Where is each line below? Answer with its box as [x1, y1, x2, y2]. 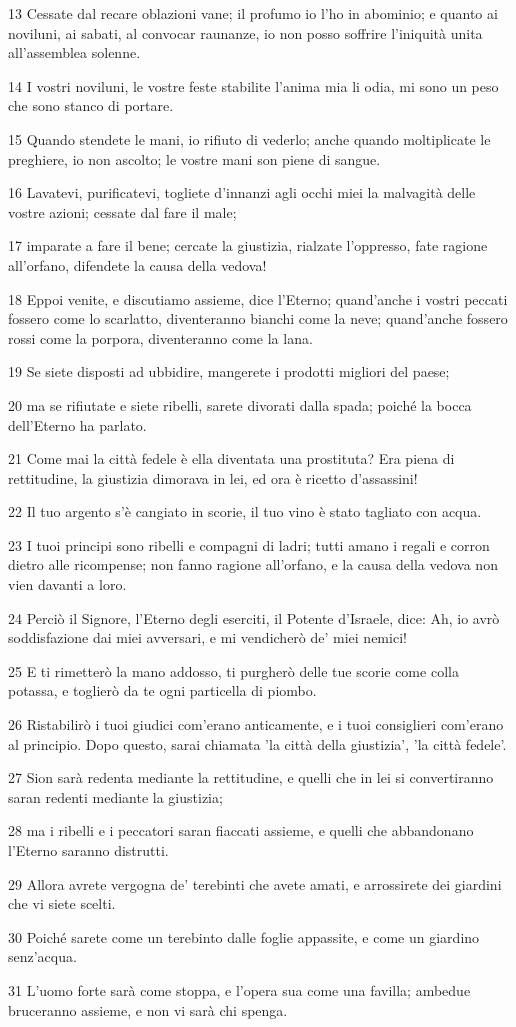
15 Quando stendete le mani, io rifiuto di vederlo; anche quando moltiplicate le [8, 128, 491, 149]
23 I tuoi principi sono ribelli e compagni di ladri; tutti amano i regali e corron [8, 534, 490, 555]
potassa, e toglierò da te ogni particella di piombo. [8, 680, 317, 701]
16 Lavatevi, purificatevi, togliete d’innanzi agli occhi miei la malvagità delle [8, 182, 476, 203]
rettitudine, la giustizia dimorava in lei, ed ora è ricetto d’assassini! [8, 467, 418, 488]
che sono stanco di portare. [8, 95, 174, 116]
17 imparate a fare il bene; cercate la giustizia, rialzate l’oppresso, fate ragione [8, 235, 488, 256]
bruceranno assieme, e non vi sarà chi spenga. [8, 999, 288, 1020]
